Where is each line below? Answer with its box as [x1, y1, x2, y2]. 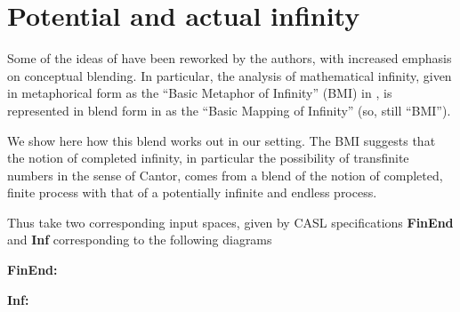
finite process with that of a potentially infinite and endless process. [7, 183, 377, 202]
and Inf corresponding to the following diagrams [7, 230, 272, 249]
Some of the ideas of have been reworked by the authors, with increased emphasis [7, 49, 452, 68]
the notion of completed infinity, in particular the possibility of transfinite [7, 148, 409, 167]
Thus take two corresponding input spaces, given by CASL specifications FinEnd [7, 212, 454, 231]
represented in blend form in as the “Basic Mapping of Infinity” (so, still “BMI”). [7, 100, 451, 119]
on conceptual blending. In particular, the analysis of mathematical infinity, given [7, 66, 452, 84]
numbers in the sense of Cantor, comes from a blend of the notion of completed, [7, 165, 443, 184]
